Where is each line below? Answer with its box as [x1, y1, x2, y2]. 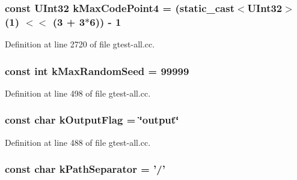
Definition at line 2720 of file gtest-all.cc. [5, 38, 155, 50]
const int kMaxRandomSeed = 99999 [5, 63, 189, 78]
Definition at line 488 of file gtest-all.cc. [5, 136, 151, 148]
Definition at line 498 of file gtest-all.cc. [5, 86, 151, 99]
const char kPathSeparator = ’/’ [5, 161, 165, 176]
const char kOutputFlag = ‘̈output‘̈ [5, 112, 179, 127]
